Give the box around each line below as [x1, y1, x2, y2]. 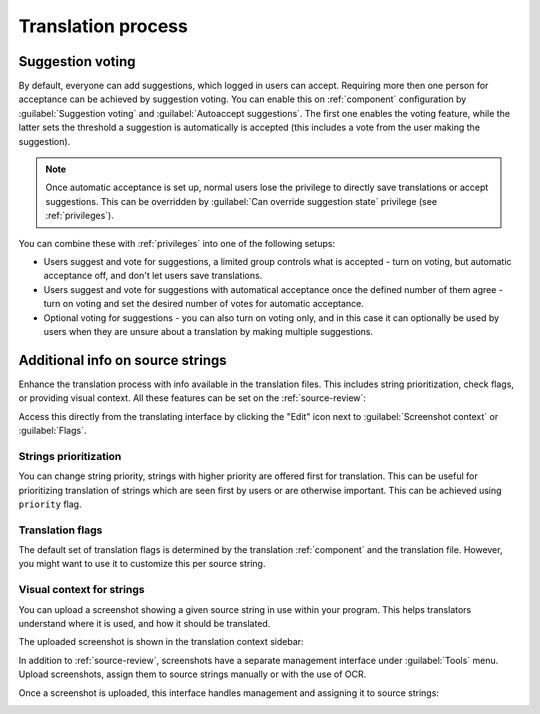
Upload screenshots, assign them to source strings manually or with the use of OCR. [18, 668, 367, 680]
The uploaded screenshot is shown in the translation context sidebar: [18, 636, 304, 648]
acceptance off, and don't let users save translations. [43, 270, 263, 282]
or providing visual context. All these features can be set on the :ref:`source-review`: [18, 392, 367, 404]
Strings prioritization [18, 449, 122, 463]
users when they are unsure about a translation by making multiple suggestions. [43, 325, 374, 337]
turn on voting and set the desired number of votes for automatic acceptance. [43, 298, 364, 310]
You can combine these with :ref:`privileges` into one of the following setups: [18, 237, 335, 249]
